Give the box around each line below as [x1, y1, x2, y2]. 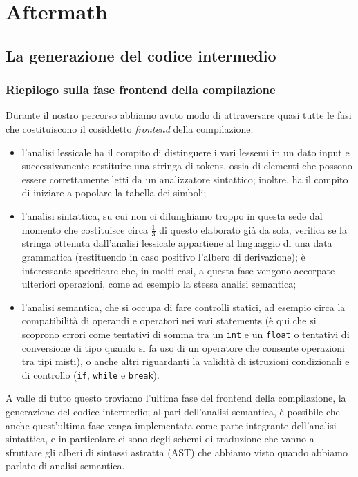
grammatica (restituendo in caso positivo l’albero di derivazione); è [21, 249, 305, 263]
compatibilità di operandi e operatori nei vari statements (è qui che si [21, 313, 317, 328]
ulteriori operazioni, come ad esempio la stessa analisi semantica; [21, 277, 296, 291]
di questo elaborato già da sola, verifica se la [159, 222, 347, 236]
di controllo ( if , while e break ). [21, 367, 160, 382]
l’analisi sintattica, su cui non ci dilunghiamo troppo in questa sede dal [21, 208, 323, 223]
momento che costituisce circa [21, 222, 148, 236]
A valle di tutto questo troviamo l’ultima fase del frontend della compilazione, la [6, 391, 346, 405]
